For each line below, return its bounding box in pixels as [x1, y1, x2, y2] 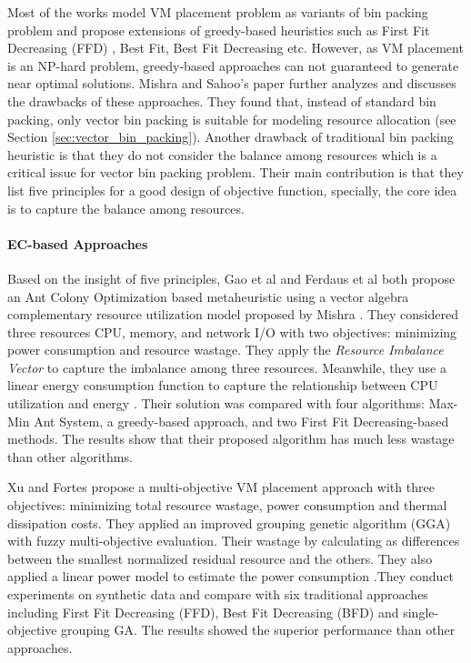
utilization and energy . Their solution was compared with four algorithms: [7, 394, 425, 413]
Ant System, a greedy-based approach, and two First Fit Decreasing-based [34, 411, 449, 430]
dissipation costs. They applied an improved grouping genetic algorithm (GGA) [7, 513, 451, 532]
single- [403, 602, 439, 621]
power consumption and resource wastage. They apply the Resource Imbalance [7, 340, 444, 359]
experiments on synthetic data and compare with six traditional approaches [7, 585, 428, 604]
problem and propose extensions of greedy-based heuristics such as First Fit [7, 20, 430, 39]
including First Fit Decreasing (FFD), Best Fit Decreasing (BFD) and [7, 602, 399, 621]
